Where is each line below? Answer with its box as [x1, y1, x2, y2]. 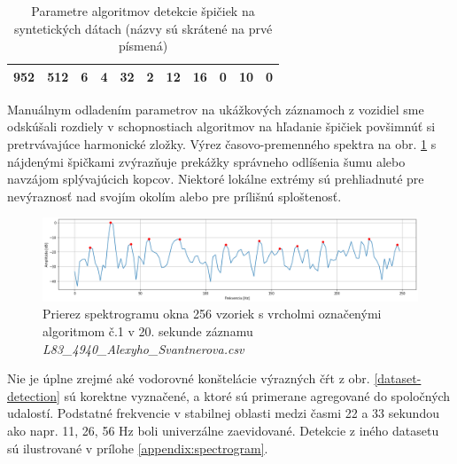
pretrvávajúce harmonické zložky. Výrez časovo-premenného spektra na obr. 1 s [7, 135, 437, 153]
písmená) [118, 36, 168, 55]
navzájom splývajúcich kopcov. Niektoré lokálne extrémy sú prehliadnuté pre [7, 169, 424, 188]
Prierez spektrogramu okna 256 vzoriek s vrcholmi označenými [43, 304, 382, 323]
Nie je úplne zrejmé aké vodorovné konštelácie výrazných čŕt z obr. [7, 369, 370, 388]
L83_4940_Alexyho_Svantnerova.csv [43, 339, 244, 358]
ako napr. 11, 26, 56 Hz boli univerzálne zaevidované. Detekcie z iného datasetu [7, 421, 439, 439]
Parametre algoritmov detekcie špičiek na [31, 2, 255, 20]
